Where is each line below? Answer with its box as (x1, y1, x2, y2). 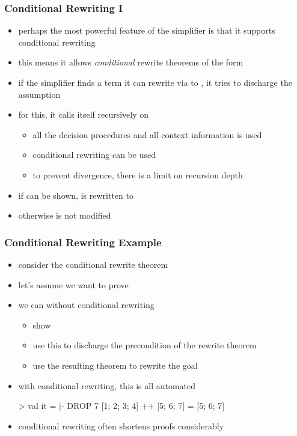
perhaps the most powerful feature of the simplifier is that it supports (18, 24, 275, 37)
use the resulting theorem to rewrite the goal (32, 359, 198, 371)
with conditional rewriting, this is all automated (18, 379, 196, 392)
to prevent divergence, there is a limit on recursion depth (32, 168, 243, 181)
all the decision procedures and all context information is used (32, 128, 262, 141)
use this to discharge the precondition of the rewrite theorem (32, 339, 257, 351)
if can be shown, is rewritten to (18, 189, 133, 201)
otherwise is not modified (18, 209, 111, 222)
